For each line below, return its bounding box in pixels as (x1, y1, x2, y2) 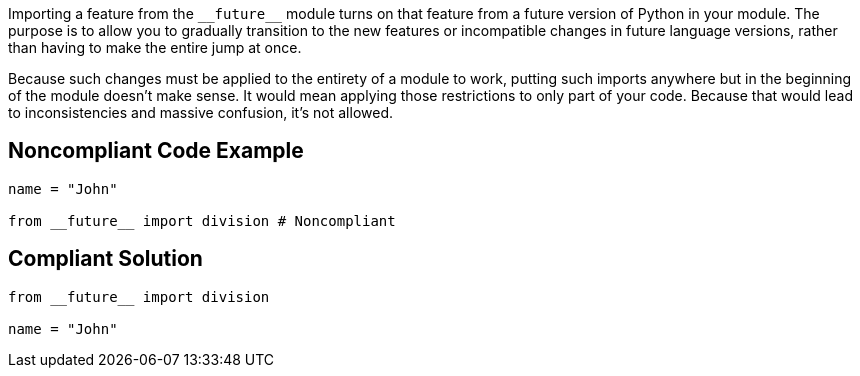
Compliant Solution (8, 246, 203, 272)
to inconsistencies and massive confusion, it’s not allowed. (8, 104, 394, 121)
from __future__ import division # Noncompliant (8, 212, 396, 229)
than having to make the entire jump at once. (8, 39, 302, 56)
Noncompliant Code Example (8, 138, 304, 164)
